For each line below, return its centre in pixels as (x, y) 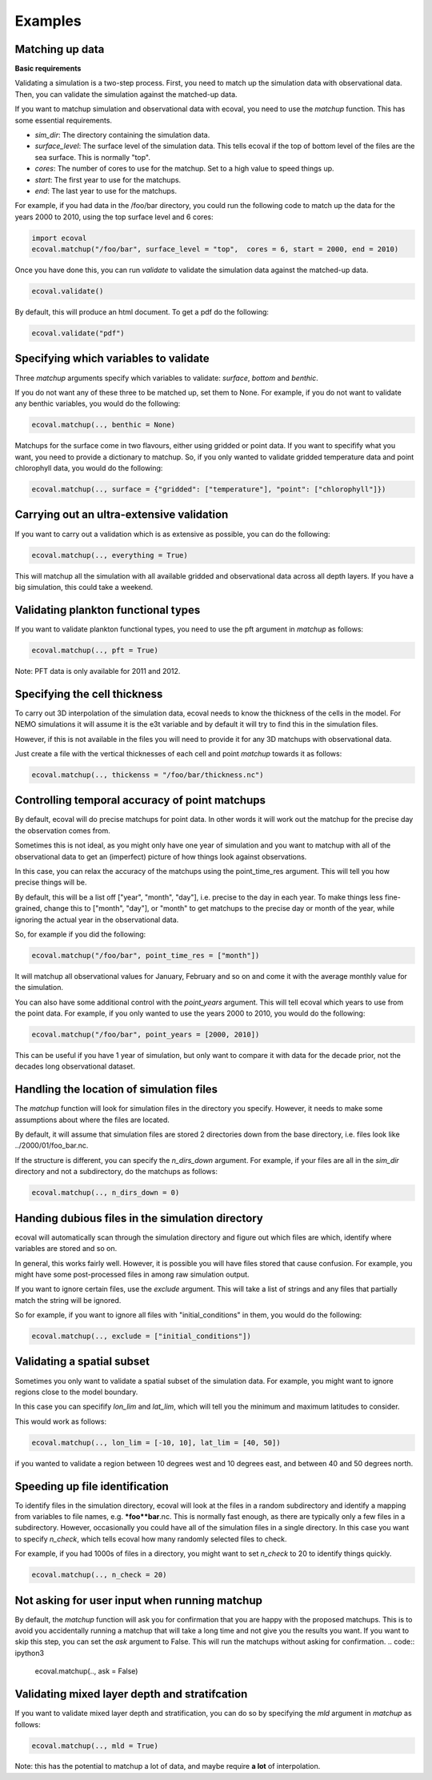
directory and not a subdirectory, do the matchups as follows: (116, 1172)
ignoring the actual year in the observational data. (97, 920)
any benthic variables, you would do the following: (98, 403)
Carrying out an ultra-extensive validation (122, 515)
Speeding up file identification (92, 1486)
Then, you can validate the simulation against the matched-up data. (126, 94)
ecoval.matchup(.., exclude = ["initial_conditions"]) (141, 1336)
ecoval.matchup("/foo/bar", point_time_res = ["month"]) (146, 955)
